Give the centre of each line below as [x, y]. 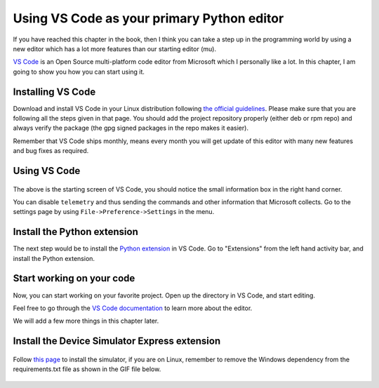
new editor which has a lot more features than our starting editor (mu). [115, 48]
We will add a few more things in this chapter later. [86, 321]
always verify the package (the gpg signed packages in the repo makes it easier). [131, 128]
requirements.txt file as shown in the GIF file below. [87, 369]
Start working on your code [74, 278]
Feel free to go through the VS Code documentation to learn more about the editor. [133, 308]
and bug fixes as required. [51, 151]
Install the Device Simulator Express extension [117, 341]
